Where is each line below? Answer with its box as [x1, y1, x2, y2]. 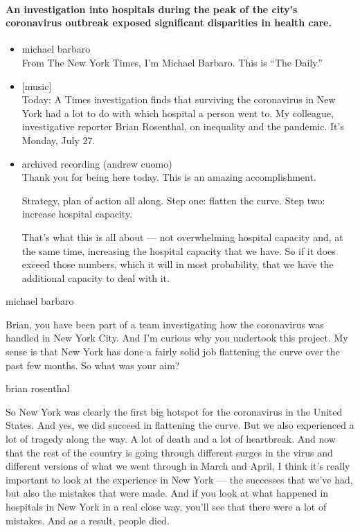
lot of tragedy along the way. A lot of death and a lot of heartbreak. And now [6, 432, 336, 446]
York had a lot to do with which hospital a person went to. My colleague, [21, 105, 334, 120]
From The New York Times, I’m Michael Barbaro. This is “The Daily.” [21, 55, 323, 69]
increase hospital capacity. [21, 206, 133, 221]
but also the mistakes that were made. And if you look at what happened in [6, 486, 329, 500]
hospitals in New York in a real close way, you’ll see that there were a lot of [6, 499, 327, 514]
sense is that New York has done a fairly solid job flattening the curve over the [6, 344, 340, 359]
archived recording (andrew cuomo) [21, 156, 172, 170]
